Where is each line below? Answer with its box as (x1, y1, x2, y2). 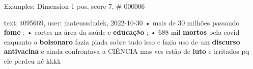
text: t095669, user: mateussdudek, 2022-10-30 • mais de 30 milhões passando (4, 17, 240, 27)
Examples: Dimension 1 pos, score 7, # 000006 (4, 1, 145, 11)
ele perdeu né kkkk (4, 55, 61, 66)
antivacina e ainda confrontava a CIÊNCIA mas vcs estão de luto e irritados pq (4, 46, 249, 56)
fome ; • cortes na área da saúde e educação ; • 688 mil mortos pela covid (4, 27, 240, 37)
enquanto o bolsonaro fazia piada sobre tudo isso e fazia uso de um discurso (4, 36, 240, 46)
